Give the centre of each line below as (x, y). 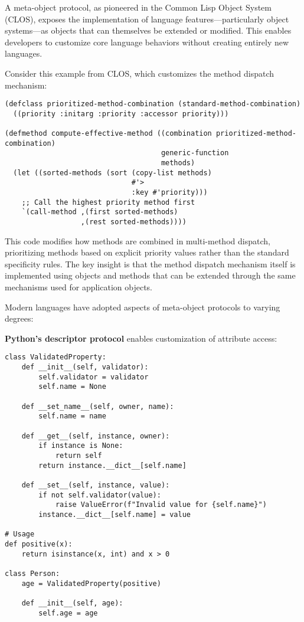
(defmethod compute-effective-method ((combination (108, 134)
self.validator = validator (94, 377)
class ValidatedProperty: (55, 357)
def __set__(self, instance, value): (96, 485)
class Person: (32, 573)
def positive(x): (39, 544)
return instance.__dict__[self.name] (112, 465)
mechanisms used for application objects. (79, 287)
